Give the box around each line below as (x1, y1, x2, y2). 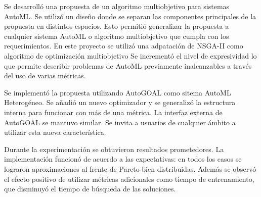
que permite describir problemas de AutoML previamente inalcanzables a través (4, 60, 252, 71)
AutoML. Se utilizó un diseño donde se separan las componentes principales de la (4, 11, 256, 21)
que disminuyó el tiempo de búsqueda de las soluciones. (4, 183, 176, 194)
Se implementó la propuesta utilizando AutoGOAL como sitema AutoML (4, 87, 231, 97)
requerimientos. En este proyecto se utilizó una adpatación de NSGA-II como (4, 40, 243, 51)
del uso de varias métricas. (4, 70, 86, 81)
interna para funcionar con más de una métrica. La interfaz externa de (4, 107, 223, 117)
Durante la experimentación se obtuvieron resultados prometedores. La (4, 143, 224, 154)
